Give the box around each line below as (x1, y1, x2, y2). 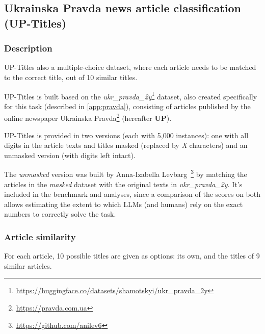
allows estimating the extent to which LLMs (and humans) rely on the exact (4, 198, 243, 209)
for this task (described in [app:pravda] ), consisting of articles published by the (4, 100, 251, 111)
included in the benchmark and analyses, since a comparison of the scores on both (4, 189, 261, 199)
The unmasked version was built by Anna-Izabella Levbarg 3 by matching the (4, 167, 247, 179)
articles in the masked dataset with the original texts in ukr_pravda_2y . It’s (4, 178, 243, 189)
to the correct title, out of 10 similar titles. (4, 71, 138, 82)
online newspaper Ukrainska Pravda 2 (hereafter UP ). (4, 111, 172, 123)
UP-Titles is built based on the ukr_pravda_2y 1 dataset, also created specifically (4, 89, 257, 101)
